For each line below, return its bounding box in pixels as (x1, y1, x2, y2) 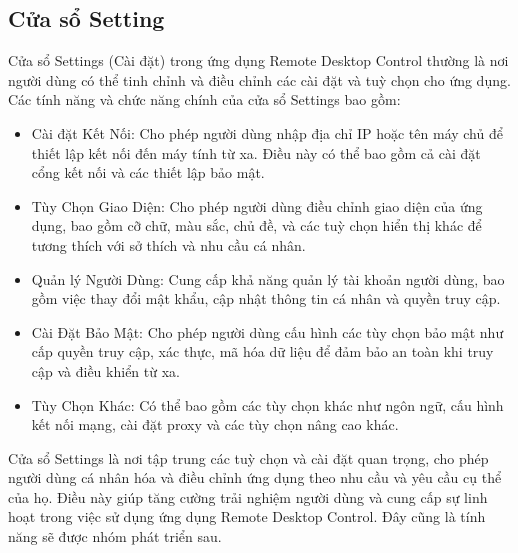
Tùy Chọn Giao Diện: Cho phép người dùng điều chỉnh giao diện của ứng (31, 195, 483, 216)
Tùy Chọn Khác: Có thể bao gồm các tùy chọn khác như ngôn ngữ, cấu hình (31, 394, 504, 415)
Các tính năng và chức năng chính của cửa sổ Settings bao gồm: (8, 89, 401, 110)
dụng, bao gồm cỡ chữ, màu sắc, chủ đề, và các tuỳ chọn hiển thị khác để (31, 215, 482, 236)
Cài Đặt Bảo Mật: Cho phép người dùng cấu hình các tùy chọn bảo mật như (31, 321, 504, 342)
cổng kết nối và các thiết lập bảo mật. (31, 162, 265, 183)
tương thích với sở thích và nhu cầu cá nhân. (31, 234, 306, 255)
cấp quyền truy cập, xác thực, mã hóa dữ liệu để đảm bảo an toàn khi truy (31, 341, 494, 362)
